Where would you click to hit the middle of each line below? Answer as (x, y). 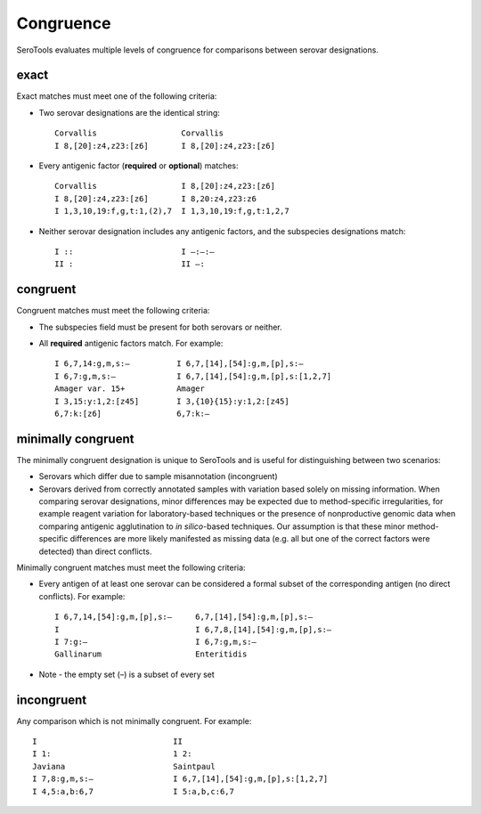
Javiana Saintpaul (124, 766)
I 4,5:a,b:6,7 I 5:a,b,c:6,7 (134, 791)
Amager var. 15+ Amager (130, 389)
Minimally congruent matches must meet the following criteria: (131, 568)
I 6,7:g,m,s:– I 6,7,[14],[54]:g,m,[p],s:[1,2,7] (193, 376)
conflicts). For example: (82, 596)
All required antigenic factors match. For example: (131, 344)
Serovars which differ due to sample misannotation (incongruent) (158, 476)
